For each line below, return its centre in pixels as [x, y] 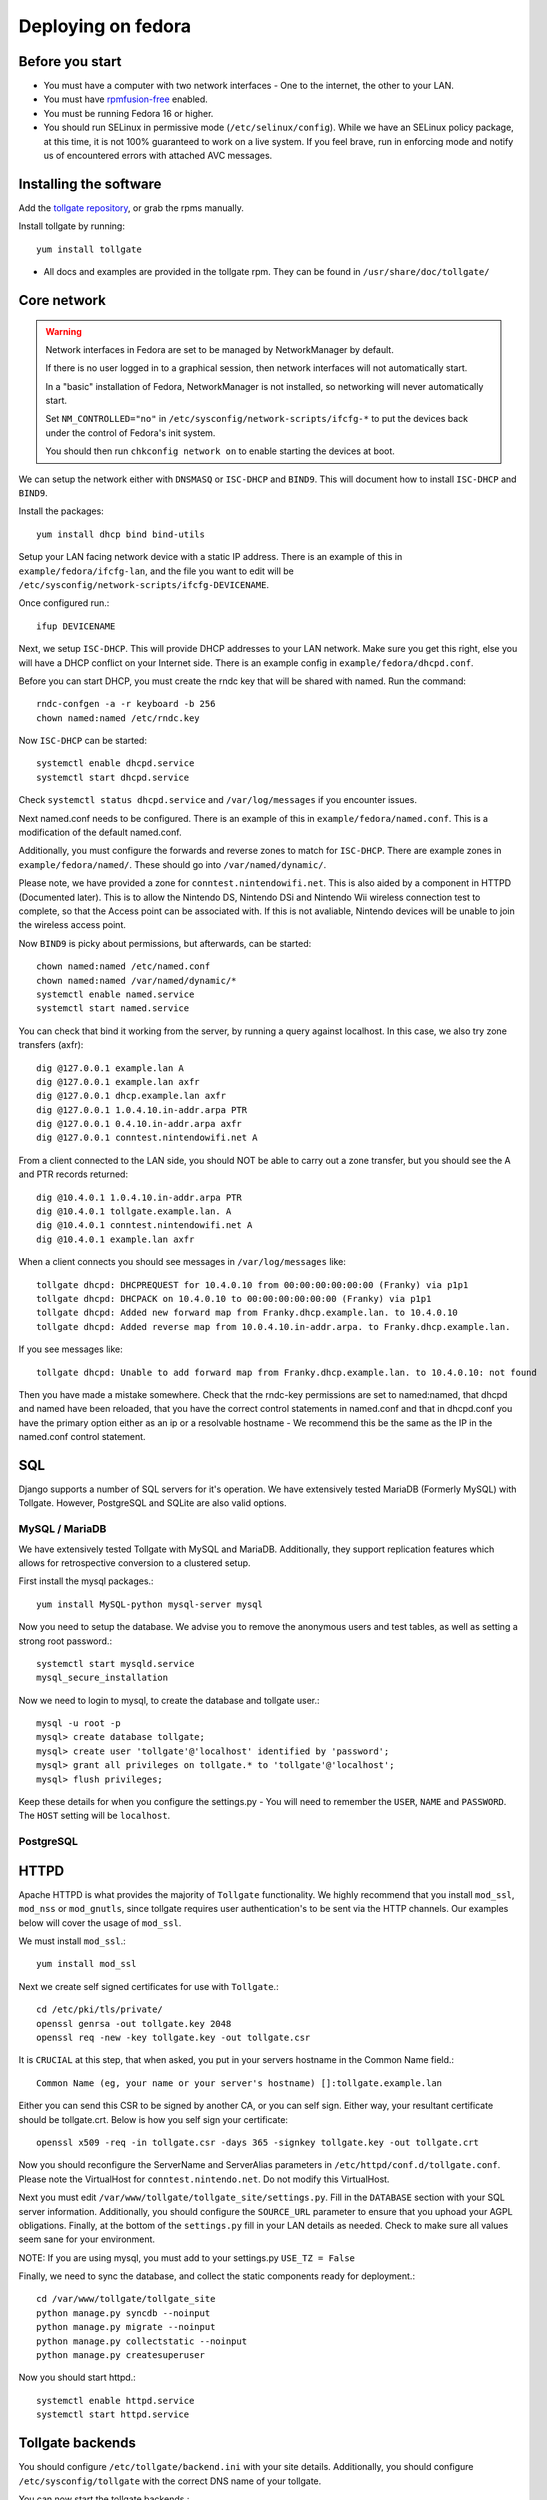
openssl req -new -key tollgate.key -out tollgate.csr [173, 2037]
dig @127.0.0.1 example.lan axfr [118, 1081]
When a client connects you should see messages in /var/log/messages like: [182, 1262]
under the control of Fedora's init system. [130, 432]
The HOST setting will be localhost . [94, 1816]
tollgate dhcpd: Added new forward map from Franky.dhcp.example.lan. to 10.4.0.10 [247, 1313]
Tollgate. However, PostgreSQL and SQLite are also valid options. [152, 1503]
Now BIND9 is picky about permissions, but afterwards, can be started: [165, 943]
